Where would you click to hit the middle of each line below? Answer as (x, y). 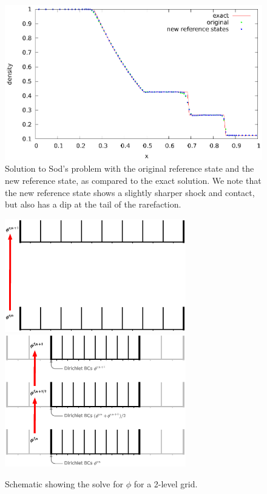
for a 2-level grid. (166, 483)
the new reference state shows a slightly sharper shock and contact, (130, 192)
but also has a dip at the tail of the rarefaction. (93, 204)
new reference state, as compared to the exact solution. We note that (133, 181)
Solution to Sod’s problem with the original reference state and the (130, 168)
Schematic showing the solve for (64, 483)
